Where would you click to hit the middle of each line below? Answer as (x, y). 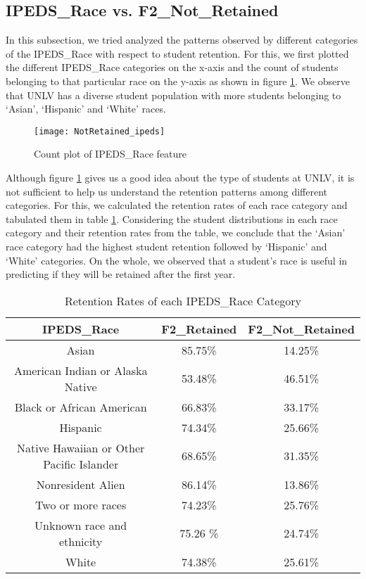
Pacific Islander (81, 464)
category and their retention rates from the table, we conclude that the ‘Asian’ (176, 233)
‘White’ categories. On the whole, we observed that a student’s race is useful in (177, 260)
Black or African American (81, 407)
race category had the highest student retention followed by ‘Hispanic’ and (166, 246)
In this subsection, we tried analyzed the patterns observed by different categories (182, 40)
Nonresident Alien (81, 484)
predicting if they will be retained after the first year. (121, 274)
